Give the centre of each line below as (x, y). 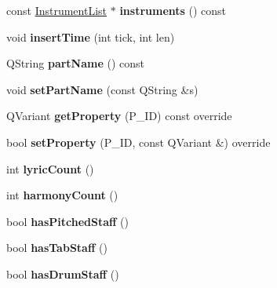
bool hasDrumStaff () (63, 273)
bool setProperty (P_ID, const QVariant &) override (138, 142)
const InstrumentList (57, 10)
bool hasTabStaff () (57, 248)
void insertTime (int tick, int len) (91, 36)
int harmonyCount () (62, 195)
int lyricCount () (50, 168)
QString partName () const (76, 63)
